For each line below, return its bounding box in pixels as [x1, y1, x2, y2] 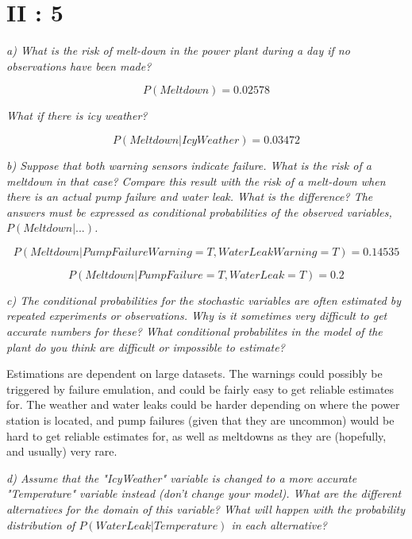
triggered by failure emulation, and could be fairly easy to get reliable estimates [6, 380, 395, 397]
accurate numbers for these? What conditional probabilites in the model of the [6, 323, 383, 340]
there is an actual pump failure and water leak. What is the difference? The [6, 188, 373, 205]
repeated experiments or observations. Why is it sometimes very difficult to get [6, 307, 387, 324]
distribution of [6, 516, 75, 533]
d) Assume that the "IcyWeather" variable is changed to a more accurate [6, 469, 357, 486]
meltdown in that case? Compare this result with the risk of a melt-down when [6, 172, 386, 189]
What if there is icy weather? [6, 107, 148, 124]
